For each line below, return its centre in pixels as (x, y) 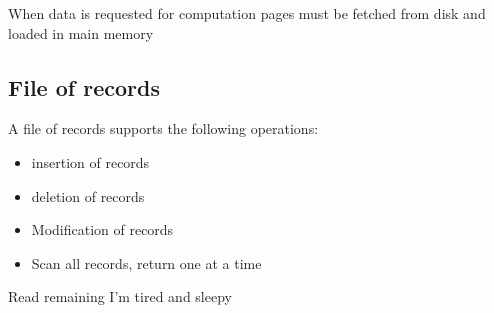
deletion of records (88, 195)
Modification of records (102, 229)
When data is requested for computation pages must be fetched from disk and (247, 13)
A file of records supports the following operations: (163, 128)
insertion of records (90, 161)
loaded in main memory (81, 32)
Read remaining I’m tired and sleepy (120, 296)
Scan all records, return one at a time (146, 262)
